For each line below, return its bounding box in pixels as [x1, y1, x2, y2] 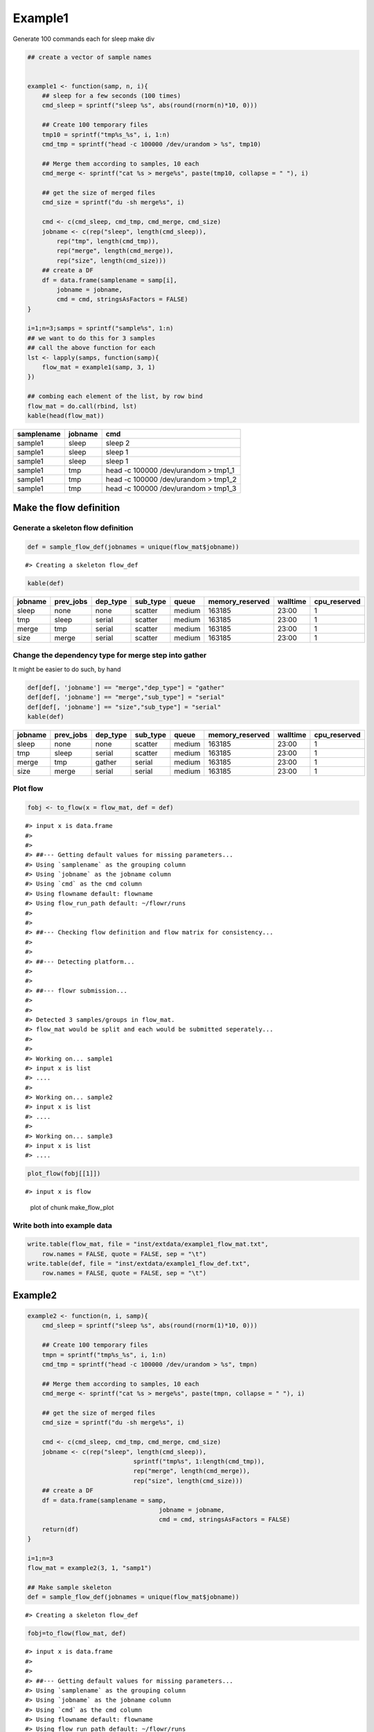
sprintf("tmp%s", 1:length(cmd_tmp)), [133, 1457, 265, 1465]
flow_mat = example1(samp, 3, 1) [42, 364, 156, 371]
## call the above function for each [27, 344, 156, 352]
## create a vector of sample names [27, 53, 152, 61]
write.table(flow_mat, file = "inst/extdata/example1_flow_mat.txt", [27, 1240, 269, 1248]
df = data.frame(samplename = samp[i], [42, 276, 178, 284]
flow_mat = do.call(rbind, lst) [27, 402, 138, 410]
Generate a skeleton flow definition [12, 523, 134, 533]
